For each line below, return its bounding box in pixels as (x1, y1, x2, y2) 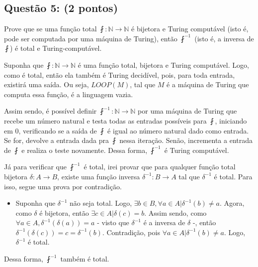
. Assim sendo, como (144, 207, 207, 218)
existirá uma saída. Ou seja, (4, 79, 89, 90)
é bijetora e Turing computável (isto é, (131, 23, 249, 34)
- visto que (97, 217, 129, 228)
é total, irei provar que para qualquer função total (84, 161, 236, 172)
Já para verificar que (4, 161, 67, 172)
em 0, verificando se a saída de (4, 125, 97, 135)
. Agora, (219, 198, 245, 208)
